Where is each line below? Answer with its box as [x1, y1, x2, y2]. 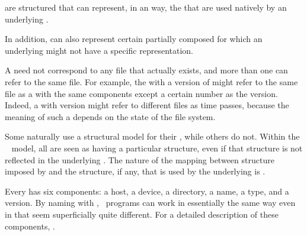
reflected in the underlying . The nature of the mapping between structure [5, 153, 274, 166]
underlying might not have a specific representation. [5, 44, 194, 56]
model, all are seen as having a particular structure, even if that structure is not [11, 141, 303, 154]
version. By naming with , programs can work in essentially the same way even [5, 196, 296, 209]
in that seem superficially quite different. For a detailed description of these [5, 208, 279, 220]
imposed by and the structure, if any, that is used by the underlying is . [5, 165, 266, 177]
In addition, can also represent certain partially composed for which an [5, 33, 263, 45]
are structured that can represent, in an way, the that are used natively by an [5, 1, 287, 13]
